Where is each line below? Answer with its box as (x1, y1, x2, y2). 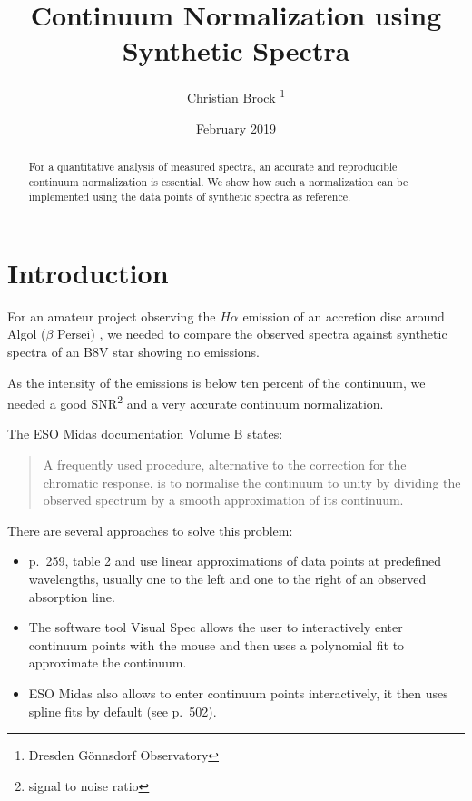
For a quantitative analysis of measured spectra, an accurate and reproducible (28, 158, 398, 173)
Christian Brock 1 (186, 85, 286, 106)
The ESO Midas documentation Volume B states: (7, 424, 283, 443)
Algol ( (7, 324, 46, 343)
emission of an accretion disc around (242, 306, 445, 325)
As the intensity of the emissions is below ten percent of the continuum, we (7, 372, 426, 391)
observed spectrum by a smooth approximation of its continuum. (43, 490, 404, 509)
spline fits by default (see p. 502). (28, 701, 217, 720)
